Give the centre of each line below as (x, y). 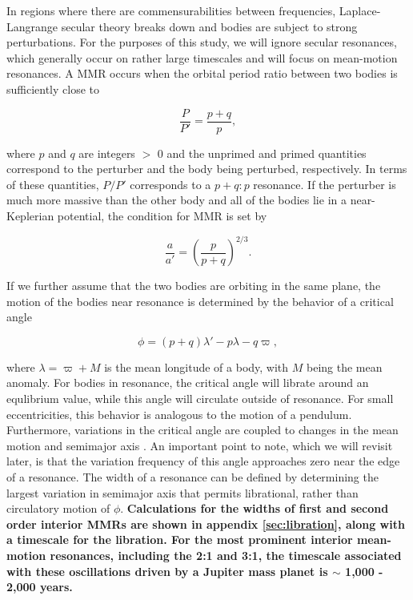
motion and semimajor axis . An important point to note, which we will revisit (200, 445)
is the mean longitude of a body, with (196, 366)
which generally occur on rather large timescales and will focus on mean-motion (202, 57)
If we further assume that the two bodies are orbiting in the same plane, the (194, 286)
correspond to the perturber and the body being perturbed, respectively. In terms (207, 169)
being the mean (345, 366)
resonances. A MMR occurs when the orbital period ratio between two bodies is (202, 73)
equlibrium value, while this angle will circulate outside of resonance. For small (200, 399)
